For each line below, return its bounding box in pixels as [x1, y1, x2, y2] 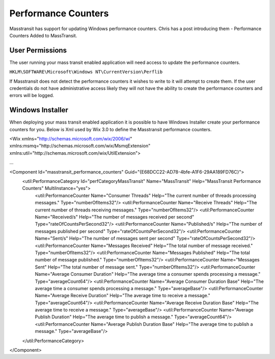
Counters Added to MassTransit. [9, 32, 77, 38]
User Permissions [9, 46, 67, 55]
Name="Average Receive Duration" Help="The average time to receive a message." [35, 293, 211, 299]
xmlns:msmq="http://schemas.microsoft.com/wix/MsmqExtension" [9, 143, 151, 149]
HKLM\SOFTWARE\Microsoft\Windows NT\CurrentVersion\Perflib [9, 69, 163, 75]
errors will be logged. [9, 92, 54, 99]
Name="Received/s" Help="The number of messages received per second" [35, 214, 195, 220]
